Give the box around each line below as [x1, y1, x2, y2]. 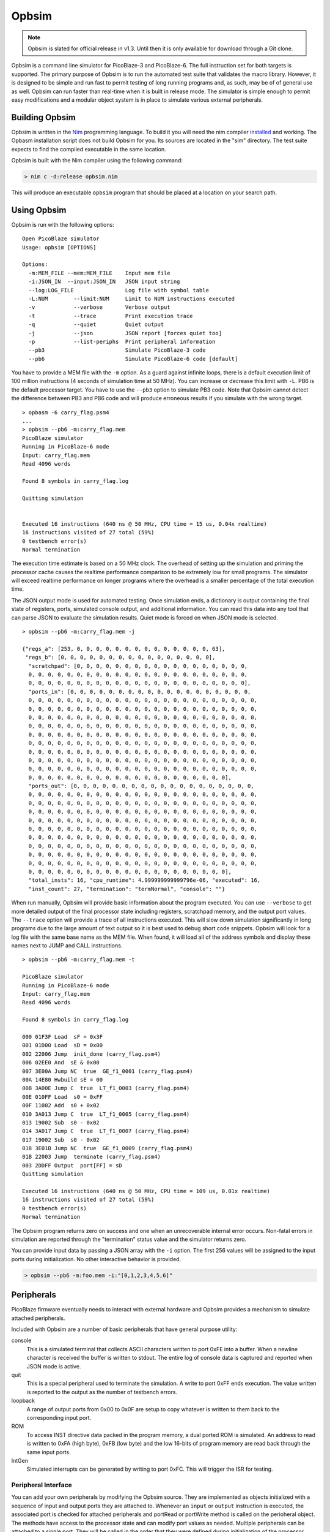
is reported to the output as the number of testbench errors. [26, 1388, 177, 1395]
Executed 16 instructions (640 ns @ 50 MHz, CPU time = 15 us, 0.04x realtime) [22, 520, 267, 527]
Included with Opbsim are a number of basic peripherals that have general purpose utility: [11, 1325, 238, 1333]
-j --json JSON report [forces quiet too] [28, 330, 222, 336]
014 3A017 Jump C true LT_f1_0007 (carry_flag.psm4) [22, 1128, 190, 1135]
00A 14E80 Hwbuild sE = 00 [22, 1076, 103, 1083]
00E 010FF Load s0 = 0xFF [22, 1093, 103, 1100]
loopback [11, 1397, 35, 1405]
